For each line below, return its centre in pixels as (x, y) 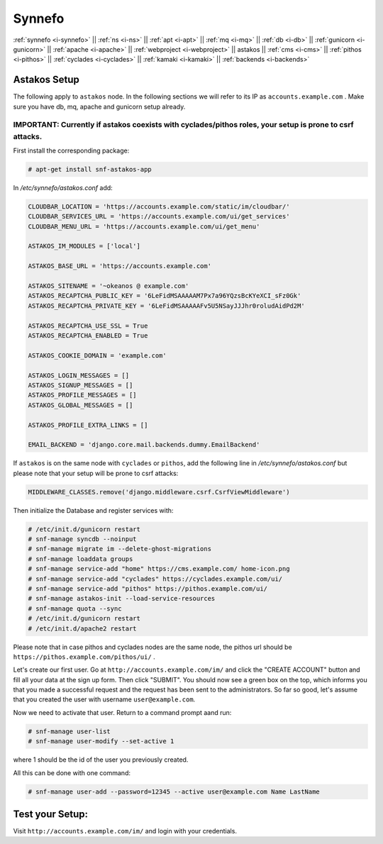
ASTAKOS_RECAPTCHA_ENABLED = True (88, 335)
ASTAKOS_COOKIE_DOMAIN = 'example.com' (97, 355)
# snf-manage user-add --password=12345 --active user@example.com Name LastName (174, 792)
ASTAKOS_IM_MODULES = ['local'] (84, 246)
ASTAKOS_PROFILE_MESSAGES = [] (83, 395)
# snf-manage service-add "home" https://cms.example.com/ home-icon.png (159, 569)
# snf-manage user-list (70, 731)
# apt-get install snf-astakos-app (90, 169)
